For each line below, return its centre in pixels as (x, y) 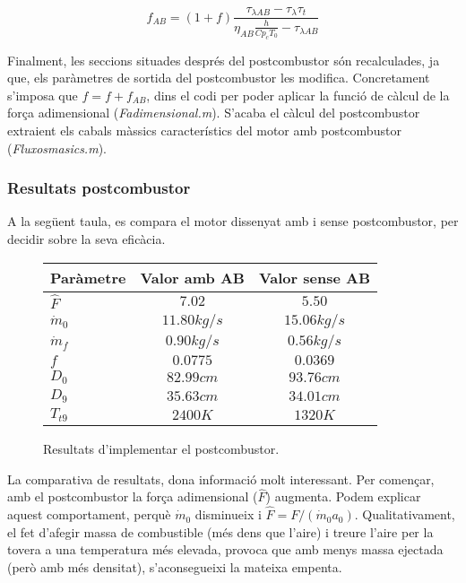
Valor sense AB (314, 277)
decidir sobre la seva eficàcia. (86, 239)
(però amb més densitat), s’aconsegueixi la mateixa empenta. (175, 566)
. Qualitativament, (405, 514)
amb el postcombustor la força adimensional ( (133, 496)
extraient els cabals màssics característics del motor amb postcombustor (204, 130)
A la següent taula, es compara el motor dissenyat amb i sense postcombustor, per (233, 221)
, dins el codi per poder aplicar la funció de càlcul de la (298, 95)
